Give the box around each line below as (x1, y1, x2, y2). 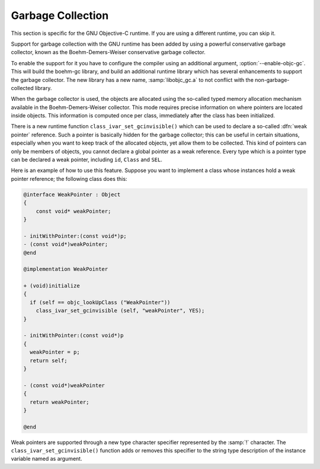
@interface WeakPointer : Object (23, 191, 121, 198)
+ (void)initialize (23, 282, 80, 289)
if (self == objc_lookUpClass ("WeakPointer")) (30, 299, 171, 305)
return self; (30, 357, 68, 364)
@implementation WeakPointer (23, 266, 108, 273)
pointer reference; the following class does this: (11, 175, 127, 182)
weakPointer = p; (30, 349, 80, 356)
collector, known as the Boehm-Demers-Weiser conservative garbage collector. (11, 49, 206, 56)
